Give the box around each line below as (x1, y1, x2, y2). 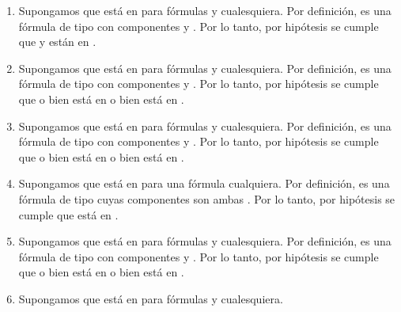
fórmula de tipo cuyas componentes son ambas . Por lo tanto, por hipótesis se (18, 190, 395, 207)
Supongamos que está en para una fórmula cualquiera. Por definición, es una (18, 175, 390, 192)
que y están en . (18, 33, 96, 50)
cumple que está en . (18, 206, 119, 223)
